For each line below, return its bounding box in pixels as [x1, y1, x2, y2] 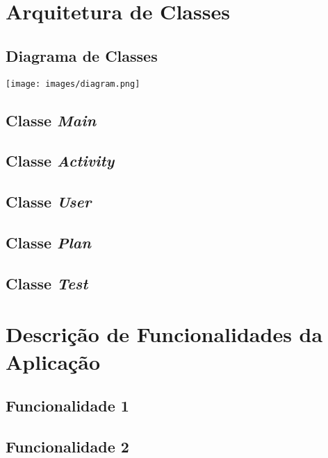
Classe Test [6, 272, 88, 294]
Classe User [6, 191, 92, 212]
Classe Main [6, 109, 97, 130]
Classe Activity [6, 150, 115, 171]
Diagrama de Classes [6, 44, 158, 66]
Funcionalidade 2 [6, 435, 129, 457]
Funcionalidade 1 [6, 395, 129, 416]
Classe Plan [6, 231, 91, 253]
